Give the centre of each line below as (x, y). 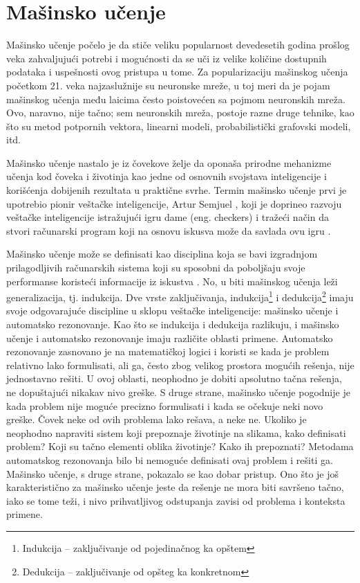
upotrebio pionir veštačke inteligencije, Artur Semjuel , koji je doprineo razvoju (174, 203)
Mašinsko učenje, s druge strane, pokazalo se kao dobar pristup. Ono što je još (173, 473)
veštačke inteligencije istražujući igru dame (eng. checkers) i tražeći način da (168, 217)
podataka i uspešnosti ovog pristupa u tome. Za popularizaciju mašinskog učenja (177, 72)
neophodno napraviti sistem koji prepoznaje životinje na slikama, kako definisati (176, 432)
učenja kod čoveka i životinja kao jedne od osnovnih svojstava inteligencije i (167, 176)
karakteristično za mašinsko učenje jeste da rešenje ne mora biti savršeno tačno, (175, 487)
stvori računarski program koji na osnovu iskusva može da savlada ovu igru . (169, 230)
